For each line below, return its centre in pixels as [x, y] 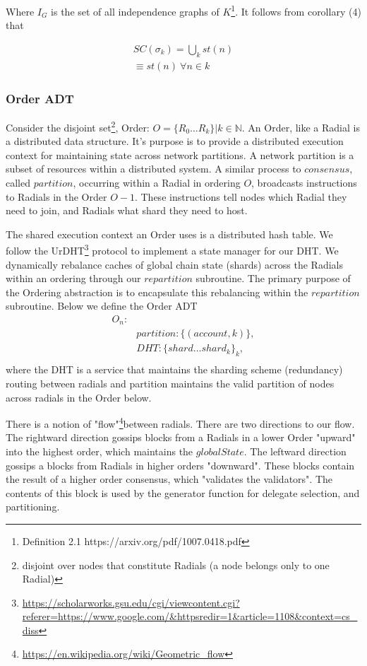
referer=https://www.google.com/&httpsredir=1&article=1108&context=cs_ [190, 616]
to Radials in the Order [56, 196]
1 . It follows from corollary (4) [296, 10]
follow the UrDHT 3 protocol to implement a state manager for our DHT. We [172, 249]
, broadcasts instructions [304, 182]
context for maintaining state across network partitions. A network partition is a [180, 154]
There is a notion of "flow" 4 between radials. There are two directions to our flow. [180, 422]
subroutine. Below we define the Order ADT [102, 306]
